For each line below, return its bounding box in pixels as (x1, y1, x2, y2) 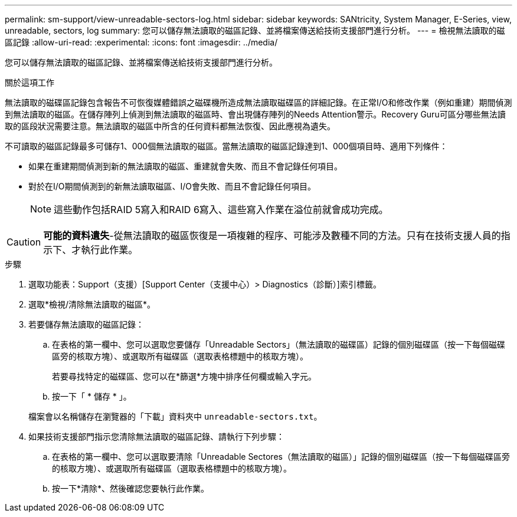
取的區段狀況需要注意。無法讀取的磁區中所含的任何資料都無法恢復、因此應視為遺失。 (5, 121, 335, 131)
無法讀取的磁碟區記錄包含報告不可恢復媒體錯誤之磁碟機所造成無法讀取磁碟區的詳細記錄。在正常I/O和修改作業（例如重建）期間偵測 (5, 97, 512, 107)
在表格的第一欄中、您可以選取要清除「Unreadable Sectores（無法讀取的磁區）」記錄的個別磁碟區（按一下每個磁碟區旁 (52, 451, 510, 462)
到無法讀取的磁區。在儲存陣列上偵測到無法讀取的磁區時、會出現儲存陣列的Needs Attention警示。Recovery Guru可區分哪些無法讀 (5, 109, 506, 119)
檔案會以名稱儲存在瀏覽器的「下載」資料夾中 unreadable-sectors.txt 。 (28, 411, 322, 421)
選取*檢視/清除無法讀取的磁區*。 (28, 299, 156, 309)
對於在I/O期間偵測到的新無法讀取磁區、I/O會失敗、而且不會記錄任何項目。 (28, 181, 316, 191)
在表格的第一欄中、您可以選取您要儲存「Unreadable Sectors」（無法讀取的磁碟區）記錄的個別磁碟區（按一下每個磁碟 (52, 339, 506, 349)
